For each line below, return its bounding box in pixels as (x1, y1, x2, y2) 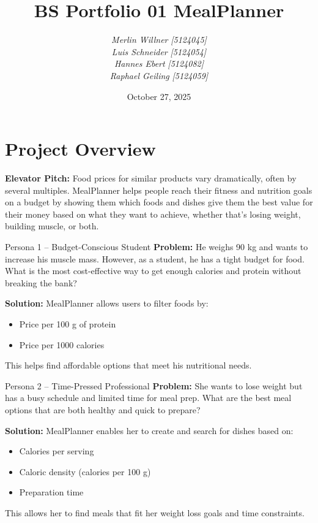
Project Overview (5, 136, 156, 161)
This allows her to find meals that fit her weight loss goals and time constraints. (5, 506, 305, 519)
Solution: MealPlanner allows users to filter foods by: (5, 297, 209, 310)
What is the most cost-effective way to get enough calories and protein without (5, 264, 301, 277)
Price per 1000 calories (19, 338, 105, 351)
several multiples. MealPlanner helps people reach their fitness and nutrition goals (5, 183, 312, 196)
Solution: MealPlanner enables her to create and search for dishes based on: (5, 424, 294, 437)
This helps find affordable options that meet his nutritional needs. (5, 359, 252, 372)
